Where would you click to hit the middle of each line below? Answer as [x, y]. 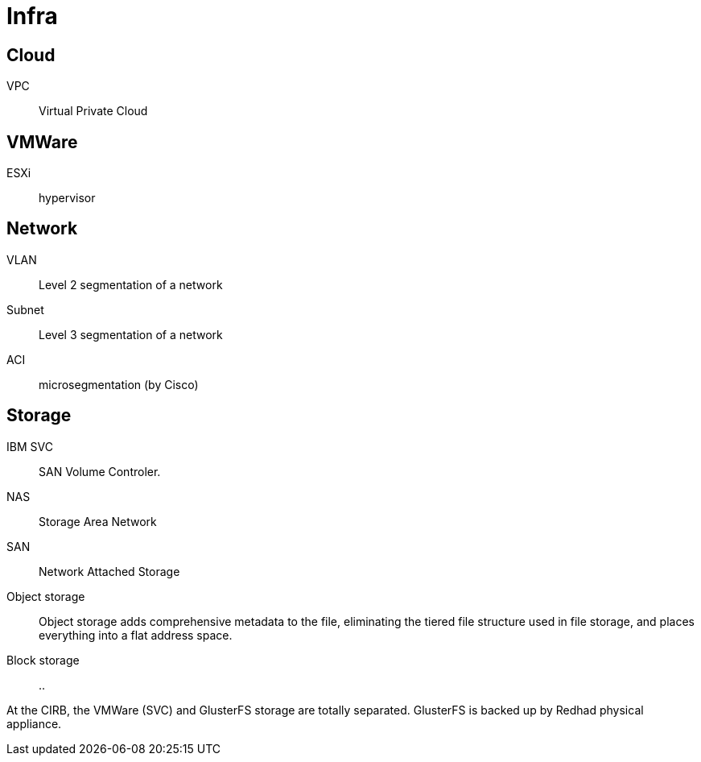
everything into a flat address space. [136, 635]
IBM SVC [30, 446]
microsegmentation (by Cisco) [119, 384]
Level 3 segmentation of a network [131, 334]
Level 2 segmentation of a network [131, 284]
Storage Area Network [98, 521]
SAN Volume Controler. [100, 471]
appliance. [34, 723]
